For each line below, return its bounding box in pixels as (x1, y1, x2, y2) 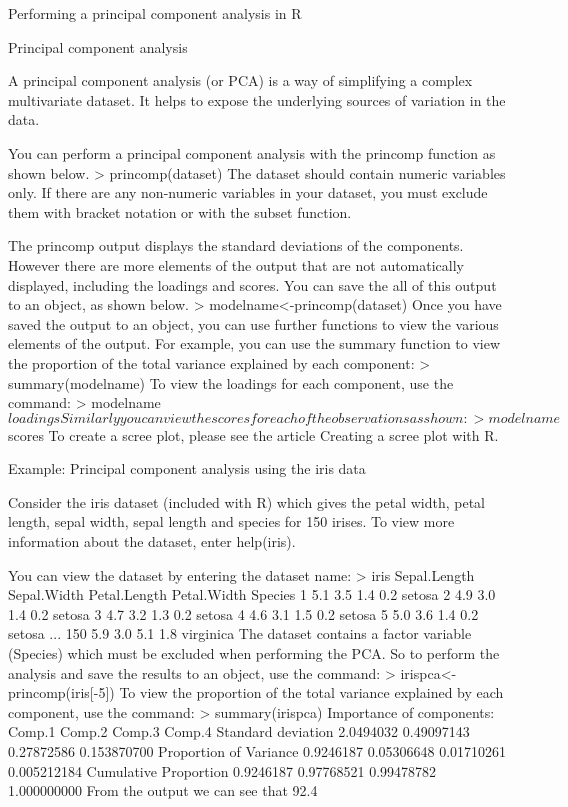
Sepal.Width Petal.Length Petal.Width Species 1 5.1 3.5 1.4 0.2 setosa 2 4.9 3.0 (8, 584, 496, 605)
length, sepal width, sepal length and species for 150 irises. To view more (8, 511, 455, 532)
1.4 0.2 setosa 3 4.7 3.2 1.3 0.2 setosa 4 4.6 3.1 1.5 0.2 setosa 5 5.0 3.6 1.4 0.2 (8, 603, 479, 624)
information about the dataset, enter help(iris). (8, 531, 296, 552)
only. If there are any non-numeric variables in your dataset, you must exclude (8, 182, 488, 203)
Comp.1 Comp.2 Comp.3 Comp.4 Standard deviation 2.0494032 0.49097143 (8, 721, 470, 742)
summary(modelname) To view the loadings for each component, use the (8, 372, 454, 393)
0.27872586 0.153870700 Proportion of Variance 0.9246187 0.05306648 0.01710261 (8, 741, 507, 761)
